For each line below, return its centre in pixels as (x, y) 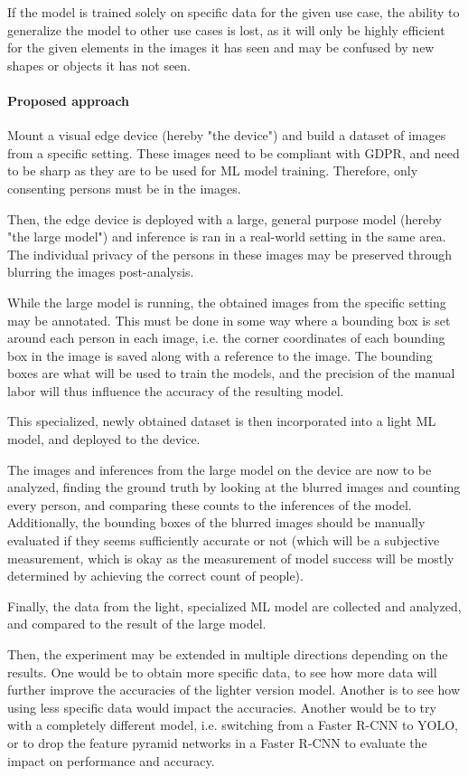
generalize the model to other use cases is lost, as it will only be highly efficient (226, 29)
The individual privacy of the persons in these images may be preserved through (230, 254)
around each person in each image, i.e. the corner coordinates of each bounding (226, 338)
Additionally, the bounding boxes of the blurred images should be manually (216, 522)
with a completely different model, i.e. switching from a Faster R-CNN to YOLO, (233, 725)
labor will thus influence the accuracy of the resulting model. (176, 390)
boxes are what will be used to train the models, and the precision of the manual (231, 373)
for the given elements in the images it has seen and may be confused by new (221, 47)
